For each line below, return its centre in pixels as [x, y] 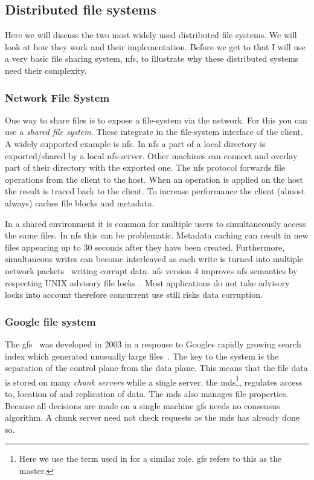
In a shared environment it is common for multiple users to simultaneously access [155, 223]
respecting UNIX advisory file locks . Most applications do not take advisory [147, 282]
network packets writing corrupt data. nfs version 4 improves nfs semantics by [151, 270]
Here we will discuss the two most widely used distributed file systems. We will [151, 35]
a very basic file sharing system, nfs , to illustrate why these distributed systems [152, 58]
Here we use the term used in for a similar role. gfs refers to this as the [150, 459]
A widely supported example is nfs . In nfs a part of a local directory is [135, 143]
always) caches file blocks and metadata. [80, 202]
